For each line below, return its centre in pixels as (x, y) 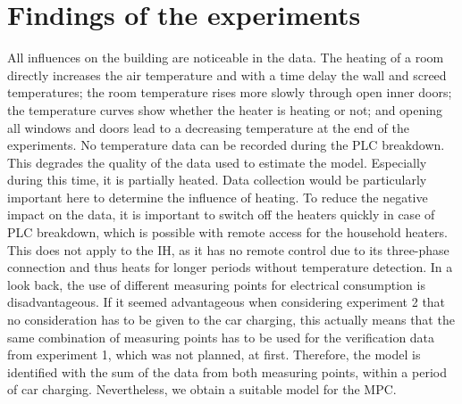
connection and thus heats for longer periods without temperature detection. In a (230, 267)
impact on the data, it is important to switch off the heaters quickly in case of (221, 214)
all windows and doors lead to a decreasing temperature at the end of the (208, 127)
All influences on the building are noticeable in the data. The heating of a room (226, 58)
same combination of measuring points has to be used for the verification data (221, 337)
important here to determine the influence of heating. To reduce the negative (218, 197)
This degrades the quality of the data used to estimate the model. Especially (217, 162)
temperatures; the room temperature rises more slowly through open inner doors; (230, 92)
